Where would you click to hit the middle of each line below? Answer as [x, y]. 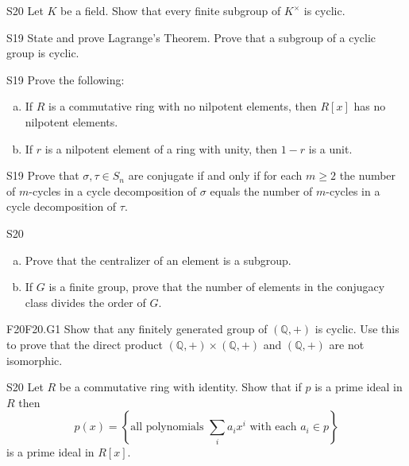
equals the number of [261, 190]
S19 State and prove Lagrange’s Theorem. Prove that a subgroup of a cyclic [191, 37]
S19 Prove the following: [66, 79]
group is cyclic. [43, 53]
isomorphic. [35, 360]
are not [347, 344]
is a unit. [330, 148]
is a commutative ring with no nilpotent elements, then [183, 106]
